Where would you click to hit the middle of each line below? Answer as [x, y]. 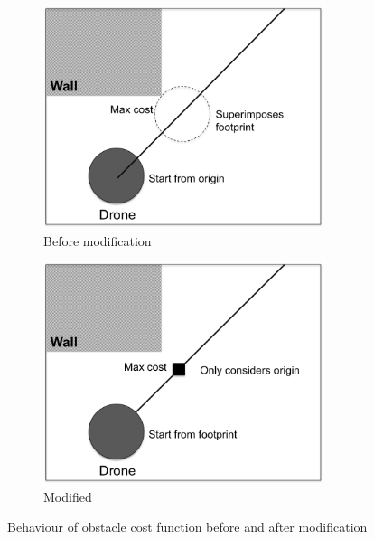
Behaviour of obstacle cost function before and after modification [187, 527]
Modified [68, 496]
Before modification [98, 241]
